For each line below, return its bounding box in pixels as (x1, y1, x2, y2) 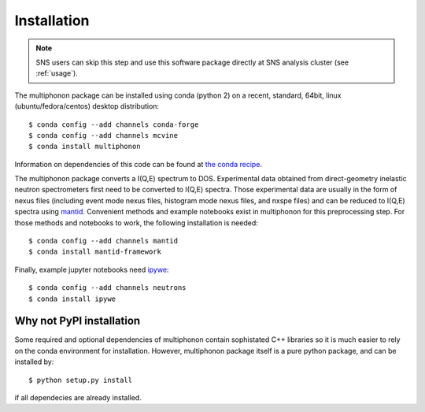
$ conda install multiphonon (28, 142, 141, 151)
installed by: (14, 357, 54, 366)
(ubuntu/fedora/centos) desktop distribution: (14, 102, 160, 111)
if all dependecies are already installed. (14, 393, 142, 403)
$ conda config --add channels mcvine (28, 131, 179, 139)
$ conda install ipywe (28, 294, 116, 303)
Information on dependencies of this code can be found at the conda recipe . (14, 159, 263, 169)
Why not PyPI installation (14, 314, 141, 328)
